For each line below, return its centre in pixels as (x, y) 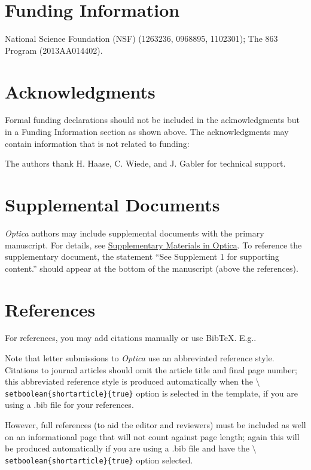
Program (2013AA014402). (54, 50)
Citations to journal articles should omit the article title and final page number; (151, 369)
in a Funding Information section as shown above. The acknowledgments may (147, 132)
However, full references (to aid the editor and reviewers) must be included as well (155, 425)
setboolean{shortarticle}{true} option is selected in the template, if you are (151, 393)
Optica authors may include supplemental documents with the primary (135, 233)
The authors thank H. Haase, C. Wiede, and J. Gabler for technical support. (145, 163)
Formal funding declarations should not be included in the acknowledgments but (152, 120)
